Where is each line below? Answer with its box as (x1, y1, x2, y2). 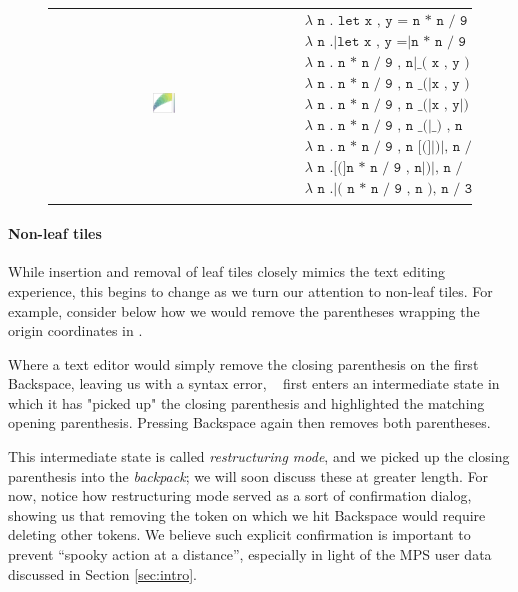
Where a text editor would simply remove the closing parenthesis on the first (8, 353, 479, 374)
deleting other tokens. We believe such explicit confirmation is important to (8, 524, 471, 545)
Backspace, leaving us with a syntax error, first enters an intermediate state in (8, 373, 500, 394)
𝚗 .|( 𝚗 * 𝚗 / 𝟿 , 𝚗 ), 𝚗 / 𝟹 (317, 182, 473, 197)
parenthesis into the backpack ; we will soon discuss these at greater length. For (8, 465, 489, 486)
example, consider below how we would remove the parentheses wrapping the (8, 300, 480, 321)
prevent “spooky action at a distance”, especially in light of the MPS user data (8, 544, 492, 565)
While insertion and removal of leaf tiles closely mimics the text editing (8, 261, 446, 282)
